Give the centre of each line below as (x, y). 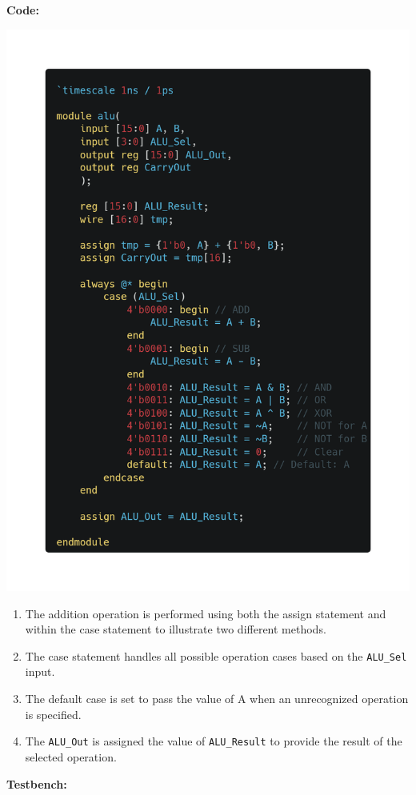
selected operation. (71, 756)
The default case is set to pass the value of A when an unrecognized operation (217, 699)
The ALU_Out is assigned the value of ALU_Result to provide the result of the (214, 741)
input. (40, 671)
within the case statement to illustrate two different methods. (176, 629)
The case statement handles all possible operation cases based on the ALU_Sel (216, 655)
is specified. (53, 714)
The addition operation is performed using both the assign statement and (206, 613)
